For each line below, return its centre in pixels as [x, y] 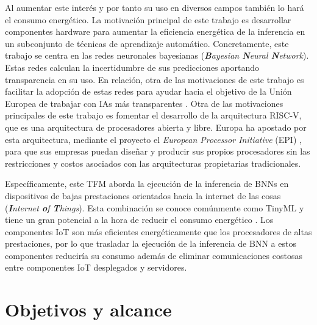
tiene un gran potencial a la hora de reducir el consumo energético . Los [139, 220]
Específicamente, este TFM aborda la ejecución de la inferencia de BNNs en [147, 184]
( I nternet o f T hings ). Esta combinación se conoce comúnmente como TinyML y [155, 207]
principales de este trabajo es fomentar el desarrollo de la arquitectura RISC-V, [153, 115]
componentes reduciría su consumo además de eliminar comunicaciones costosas [154, 255]
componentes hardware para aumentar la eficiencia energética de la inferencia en [155, 31]
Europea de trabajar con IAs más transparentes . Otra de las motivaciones [144, 103]
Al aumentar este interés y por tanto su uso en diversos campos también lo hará [155, 7]
